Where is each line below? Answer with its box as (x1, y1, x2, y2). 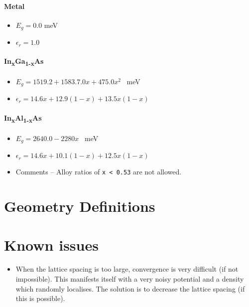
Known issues (4, 235, 99, 255)
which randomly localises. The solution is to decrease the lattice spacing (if (15, 283, 245, 294)
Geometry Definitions (4, 196, 155, 216)
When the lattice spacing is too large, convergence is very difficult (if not (15, 264, 239, 274)
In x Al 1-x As (4, 113, 42, 124)
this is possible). (15, 293, 65, 304)
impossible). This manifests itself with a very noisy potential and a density (15, 274, 244, 284)
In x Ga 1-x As (4, 56, 44, 68)
